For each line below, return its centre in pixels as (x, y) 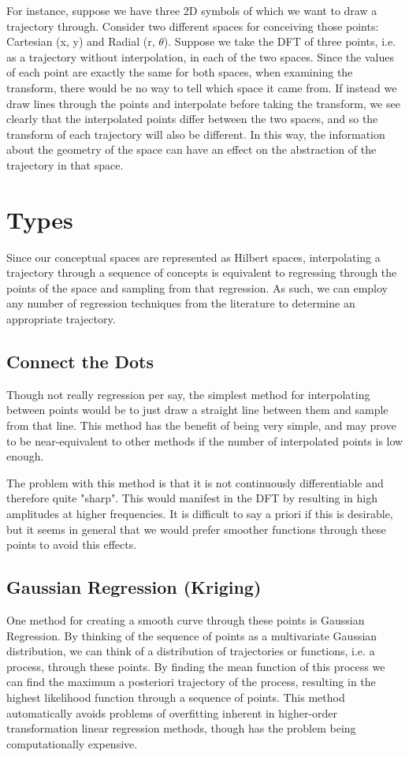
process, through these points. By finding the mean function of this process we (196, 666)
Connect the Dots (80, 362)
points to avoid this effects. (72, 544)
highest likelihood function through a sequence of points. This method (176, 697)
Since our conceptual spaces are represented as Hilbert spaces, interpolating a (193, 257)
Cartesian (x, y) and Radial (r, (81, 41)
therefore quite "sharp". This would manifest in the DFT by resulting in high (192, 498)
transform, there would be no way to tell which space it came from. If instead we (202, 87)
